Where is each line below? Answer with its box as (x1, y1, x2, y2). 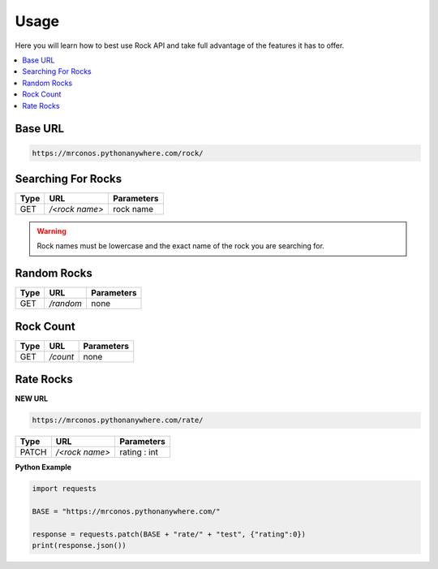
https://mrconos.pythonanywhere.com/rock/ (32, 149, 204, 157)
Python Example (15, 463, 72, 472)
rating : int (119, 446, 158, 458)
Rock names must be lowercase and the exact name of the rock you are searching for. (36, 241, 324, 251)
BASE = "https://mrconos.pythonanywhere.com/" (32, 507, 221, 516)
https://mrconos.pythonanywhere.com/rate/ (32, 416, 204, 425)
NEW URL (15, 394, 49, 403)
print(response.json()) (32, 541, 127, 550)
